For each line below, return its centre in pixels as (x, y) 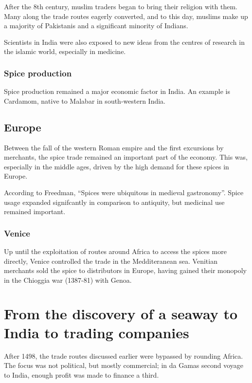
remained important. (35, 211)
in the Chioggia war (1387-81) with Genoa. (68, 280)
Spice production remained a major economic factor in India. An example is (117, 91)
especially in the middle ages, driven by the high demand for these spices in (117, 166)
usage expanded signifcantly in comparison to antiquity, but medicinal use (114, 202)
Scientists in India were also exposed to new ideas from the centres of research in (124, 42)
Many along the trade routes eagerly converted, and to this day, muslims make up (126, 16)
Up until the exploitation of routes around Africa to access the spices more (115, 251)
